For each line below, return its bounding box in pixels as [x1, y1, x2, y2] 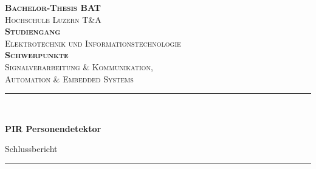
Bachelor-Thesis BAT [5, 1, 101, 13]
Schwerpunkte [5, 48, 69, 61]
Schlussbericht [5, 142, 58, 155]
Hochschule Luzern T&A [5, 13, 101, 25]
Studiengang [5, 25, 61, 38]
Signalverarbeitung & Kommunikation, [5, 60, 153, 73]
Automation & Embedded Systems [5, 72, 134, 85]
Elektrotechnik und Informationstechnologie [5, 36, 181, 49]
